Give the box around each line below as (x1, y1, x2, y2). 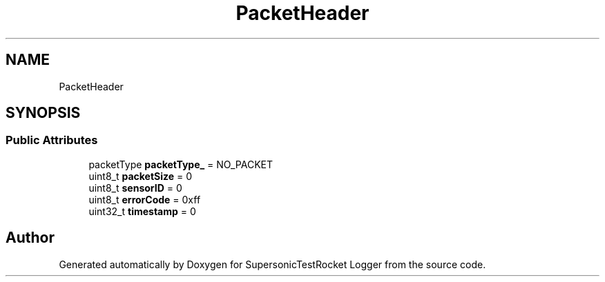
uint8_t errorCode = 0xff (88, 193, 201, 205)
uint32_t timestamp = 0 (88, 205, 196, 217)
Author (6, 229, 55, 247)
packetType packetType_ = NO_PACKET (88, 158, 273, 170)
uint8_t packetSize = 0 (88, 170, 193, 182)
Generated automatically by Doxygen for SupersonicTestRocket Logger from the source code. (59, 258, 486, 270)
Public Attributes (6, 133, 98, 148)
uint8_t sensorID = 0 (88, 181, 182, 194)
